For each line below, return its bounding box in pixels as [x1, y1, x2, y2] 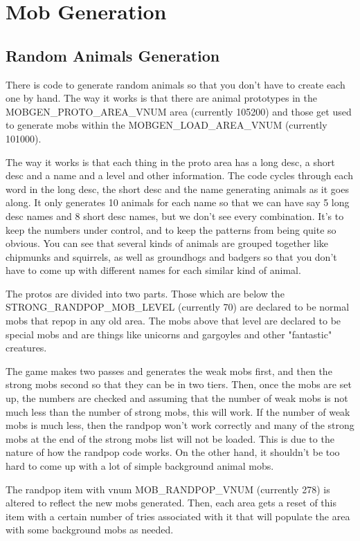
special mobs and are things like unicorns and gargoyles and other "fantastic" [6, 327, 332, 341]
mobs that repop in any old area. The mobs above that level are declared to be [6, 313, 341, 328]
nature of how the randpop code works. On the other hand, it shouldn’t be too [6, 445, 340, 459]
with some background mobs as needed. [6, 522, 174, 537]
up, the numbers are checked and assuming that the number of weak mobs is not [6, 391, 348, 405]
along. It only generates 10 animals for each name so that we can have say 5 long [6, 195, 350, 210]
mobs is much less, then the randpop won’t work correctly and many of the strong [6, 418, 354, 432]
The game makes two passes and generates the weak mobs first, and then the [6, 363, 332, 378]
